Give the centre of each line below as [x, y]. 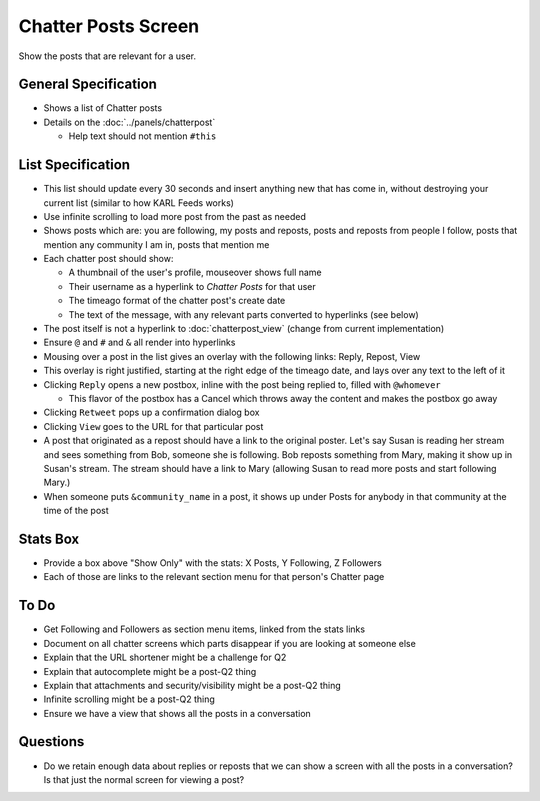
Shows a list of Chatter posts [103, 108]
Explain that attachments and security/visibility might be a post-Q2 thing [192, 685]
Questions [51, 741]
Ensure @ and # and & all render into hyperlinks [139, 342]
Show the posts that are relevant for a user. [107, 56]
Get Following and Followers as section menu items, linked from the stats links [204, 629]
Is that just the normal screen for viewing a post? [144, 779]
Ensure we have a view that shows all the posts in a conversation [177, 713]
